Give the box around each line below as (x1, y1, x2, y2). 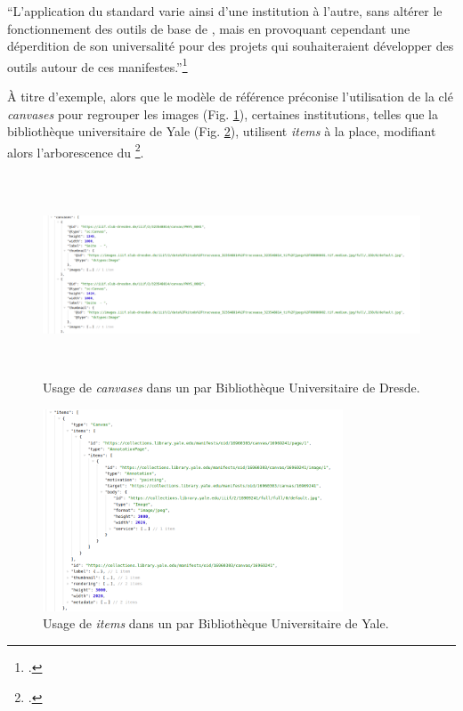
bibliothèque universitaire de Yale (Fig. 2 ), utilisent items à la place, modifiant (7, 122, 436, 141)
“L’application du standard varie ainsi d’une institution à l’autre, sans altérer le (7, 2, 443, 20)
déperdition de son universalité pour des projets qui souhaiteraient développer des (7, 36, 454, 55)
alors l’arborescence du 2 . (7, 140, 144, 161)
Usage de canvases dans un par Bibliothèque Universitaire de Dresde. (43, 378, 420, 397)
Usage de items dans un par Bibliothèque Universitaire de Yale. (43, 614, 389, 633)
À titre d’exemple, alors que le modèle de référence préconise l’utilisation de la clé (7, 87, 453, 106)
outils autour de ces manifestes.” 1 (7, 54, 188, 76)
